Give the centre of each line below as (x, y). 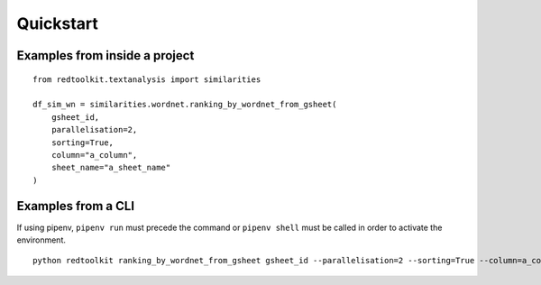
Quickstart (58, 23)
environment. (41, 240)
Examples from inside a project (105, 55)
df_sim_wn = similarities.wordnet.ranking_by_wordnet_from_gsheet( (185, 105)
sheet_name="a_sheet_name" (111, 168)
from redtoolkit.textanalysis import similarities (147, 79)
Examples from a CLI (76, 206)
